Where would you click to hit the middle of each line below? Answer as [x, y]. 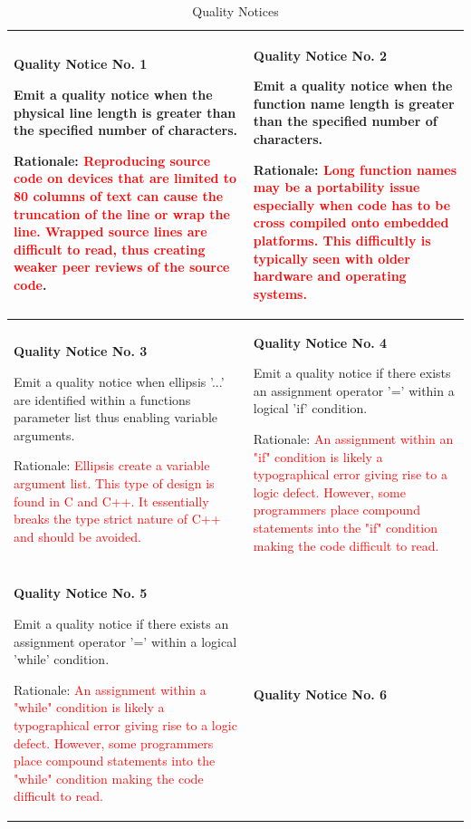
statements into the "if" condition [345, 527]
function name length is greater [354, 103]
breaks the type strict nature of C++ [117, 519]
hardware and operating [330, 276]
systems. [280, 293]
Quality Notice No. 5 [81, 593]
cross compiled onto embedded [351, 222]
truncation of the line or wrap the [122, 213]
